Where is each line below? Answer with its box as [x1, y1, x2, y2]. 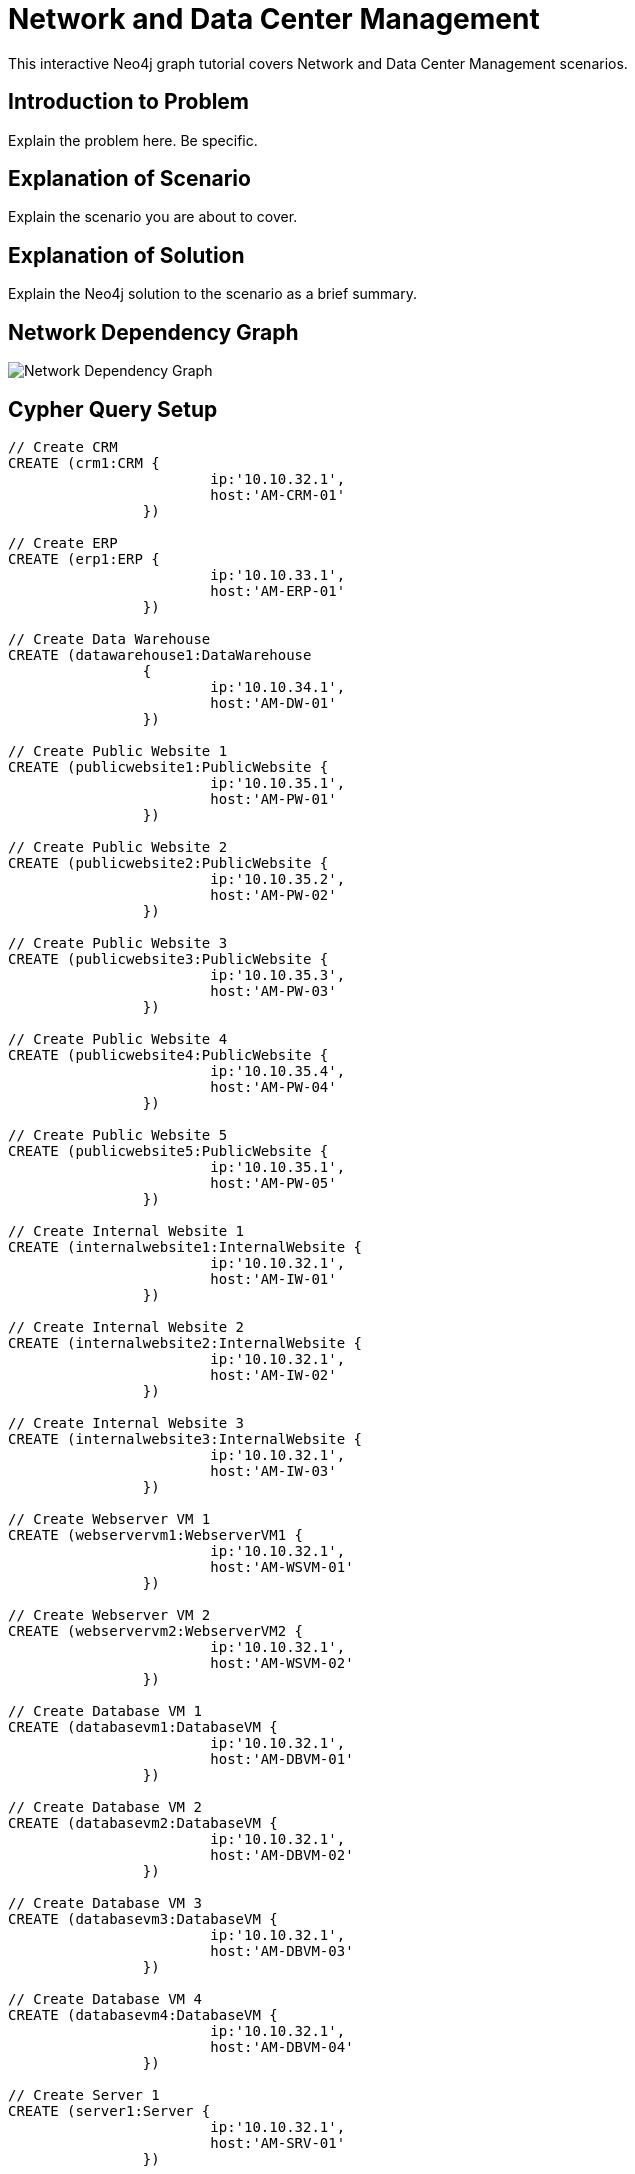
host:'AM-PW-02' [210, 886, 337, 903]
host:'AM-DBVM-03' [210, 1942, 354, 1959]
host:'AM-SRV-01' [210, 2134, 346, 2151]
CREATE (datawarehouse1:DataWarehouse [8, 646, 312, 663]
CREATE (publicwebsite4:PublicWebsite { [8, 1046, 329, 1063]
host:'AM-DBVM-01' [210, 1750, 354, 1767]
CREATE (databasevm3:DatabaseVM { [8, 1910, 278, 1927]
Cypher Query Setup [8, 396, 218, 422]
